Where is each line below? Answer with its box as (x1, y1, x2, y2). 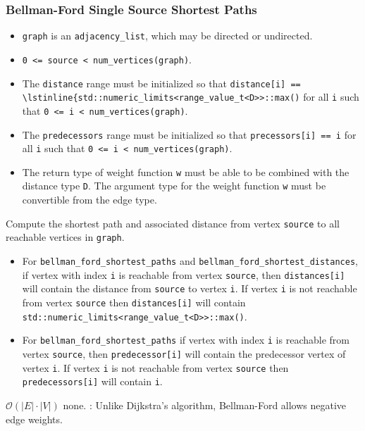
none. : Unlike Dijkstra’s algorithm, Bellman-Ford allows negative (63, 397, 347, 412)
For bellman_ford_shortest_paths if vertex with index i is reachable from (22, 332, 349, 347)
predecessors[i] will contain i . (22, 374, 163, 389)
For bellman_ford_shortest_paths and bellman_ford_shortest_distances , (22, 254, 358, 268)
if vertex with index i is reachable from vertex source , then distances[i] (22, 267, 345, 282)
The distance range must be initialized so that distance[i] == (22, 75, 301, 90)
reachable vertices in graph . (6, 230, 125, 244)
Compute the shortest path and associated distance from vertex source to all (6, 216, 340, 230)
